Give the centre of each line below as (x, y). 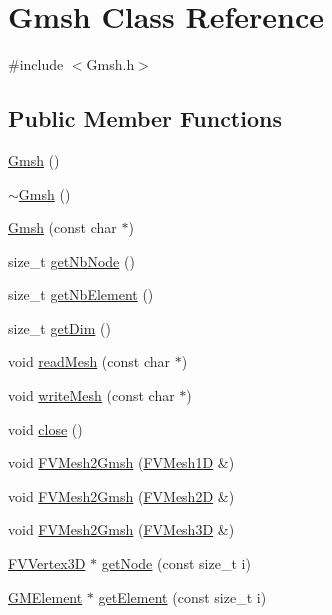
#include (36, 64)
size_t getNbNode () (71, 260)
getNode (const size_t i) (176, 563)
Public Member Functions (145, 118)
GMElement (45, 596)
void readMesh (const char (89, 361)
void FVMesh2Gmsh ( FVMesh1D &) (121, 462)
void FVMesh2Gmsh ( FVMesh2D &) (121, 495)
